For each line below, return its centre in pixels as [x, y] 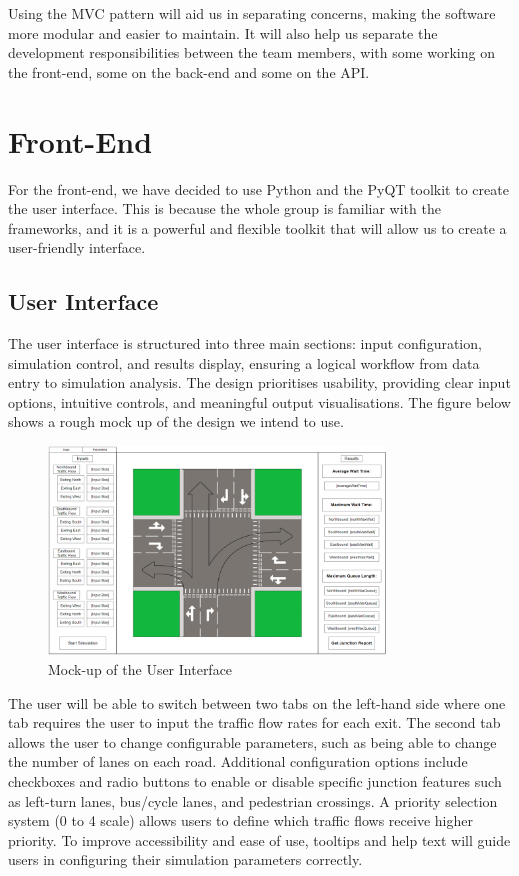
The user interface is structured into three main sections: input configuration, [245, 343]
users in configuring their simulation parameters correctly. [185, 859]
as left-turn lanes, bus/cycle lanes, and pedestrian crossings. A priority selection [253, 800]
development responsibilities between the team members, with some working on [251, 52]
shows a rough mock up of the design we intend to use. [176, 421]
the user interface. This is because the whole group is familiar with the [224, 208]
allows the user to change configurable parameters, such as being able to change [252, 741]
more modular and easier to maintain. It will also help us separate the [223, 32]
